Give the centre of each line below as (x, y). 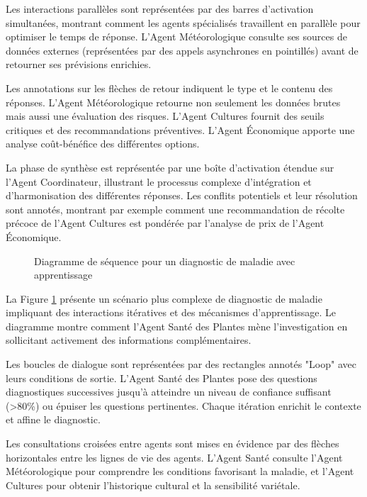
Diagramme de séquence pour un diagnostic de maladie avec (165, 261)
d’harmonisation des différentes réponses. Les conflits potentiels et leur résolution (182, 195)
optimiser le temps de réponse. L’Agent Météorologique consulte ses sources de (176, 37)
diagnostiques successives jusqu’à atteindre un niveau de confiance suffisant (169, 392)
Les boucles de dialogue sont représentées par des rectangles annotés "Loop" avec (181, 364)
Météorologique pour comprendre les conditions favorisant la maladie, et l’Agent (180, 471)
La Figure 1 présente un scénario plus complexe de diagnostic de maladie (164, 298)
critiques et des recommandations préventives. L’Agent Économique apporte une (180, 129)
